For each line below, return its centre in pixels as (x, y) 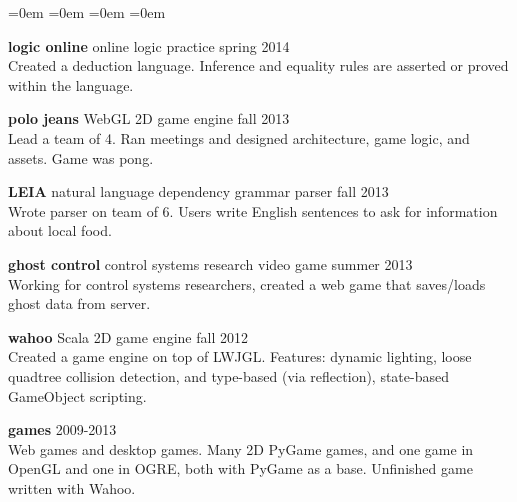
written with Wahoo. (72, 487)
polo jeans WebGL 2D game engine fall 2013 (149, 118)
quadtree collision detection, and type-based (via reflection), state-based (228, 375)
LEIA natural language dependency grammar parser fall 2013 (198, 191)
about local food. (60, 230)
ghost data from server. (79, 303)
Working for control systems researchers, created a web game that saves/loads (247, 283)
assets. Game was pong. (81, 157)
